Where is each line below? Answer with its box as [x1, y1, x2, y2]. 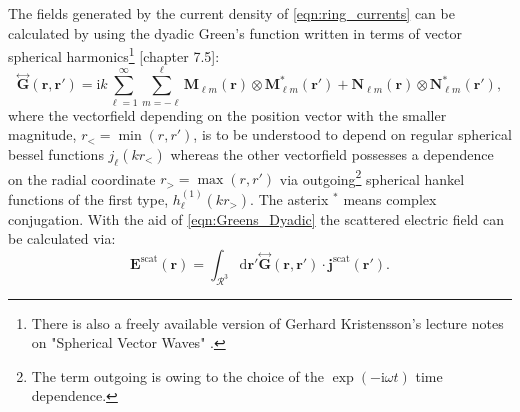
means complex [343, 188, 437, 209]
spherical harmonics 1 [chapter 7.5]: [8, 43, 220, 66]
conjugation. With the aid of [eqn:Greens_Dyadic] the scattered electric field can [8, 208, 505, 229]
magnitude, [8, 124, 77, 145]
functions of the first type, [8, 188, 169, 209]
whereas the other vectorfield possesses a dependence [170, 143, 494, 164]
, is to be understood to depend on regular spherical [193, 124, 512, 145]
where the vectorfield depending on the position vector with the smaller [8, 104, 447, 125]
